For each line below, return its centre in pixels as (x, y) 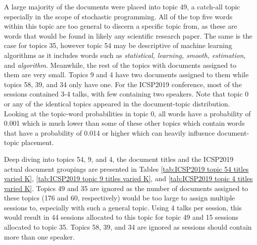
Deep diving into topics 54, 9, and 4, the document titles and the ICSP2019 (119, 159)
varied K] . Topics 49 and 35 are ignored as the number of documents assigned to (126, 188)
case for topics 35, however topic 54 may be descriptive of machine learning (118, 45)
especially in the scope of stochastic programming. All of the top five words (118, 16)
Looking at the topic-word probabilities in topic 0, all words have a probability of (128, 113)
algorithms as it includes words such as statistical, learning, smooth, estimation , (125, 55)
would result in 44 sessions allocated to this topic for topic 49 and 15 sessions (121, 217)
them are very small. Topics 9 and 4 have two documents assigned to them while (126, 74)
